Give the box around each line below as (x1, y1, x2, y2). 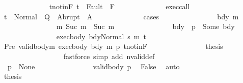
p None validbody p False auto (7, 61, 180, 71)
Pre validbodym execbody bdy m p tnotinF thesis (4, 41, 223, 51)
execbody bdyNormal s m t (56, 31, 146, 41)
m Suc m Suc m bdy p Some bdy (56, 21, 235, 32)
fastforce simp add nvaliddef (63, 50, 155, 61)
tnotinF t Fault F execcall (49, 1, 190, 11)
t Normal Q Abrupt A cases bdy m (4, 11, 239, 21)
